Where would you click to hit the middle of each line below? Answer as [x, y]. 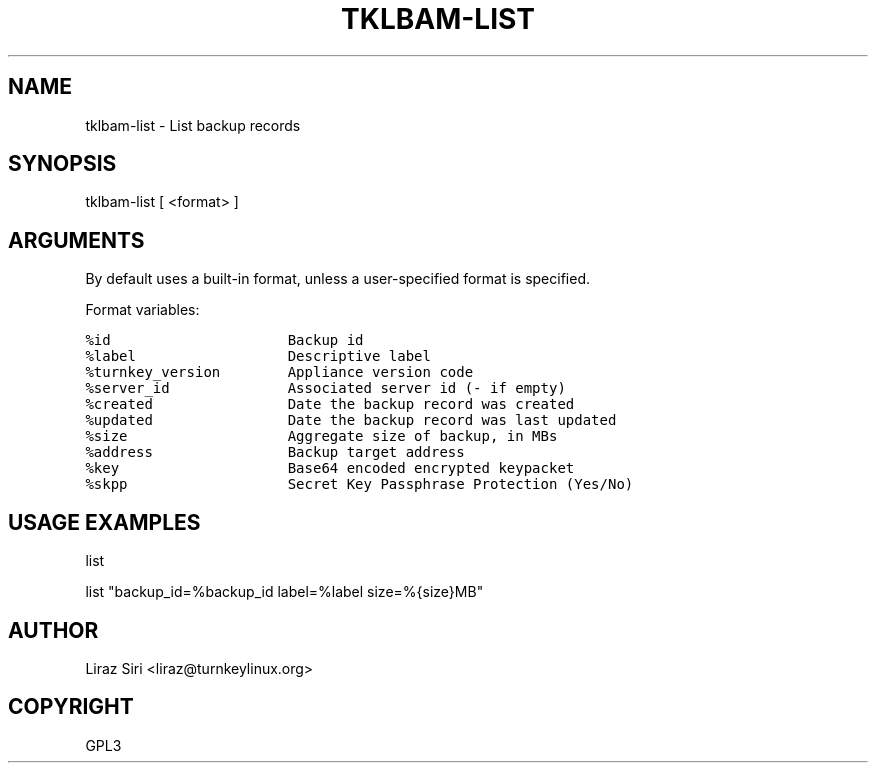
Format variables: [142, 310]
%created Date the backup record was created [330, 404]
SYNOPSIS [62, 164]
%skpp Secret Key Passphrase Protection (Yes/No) [359, 484]
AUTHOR [53, 630]
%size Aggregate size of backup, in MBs [321, 436]
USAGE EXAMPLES [104, 522]
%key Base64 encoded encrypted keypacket [330, 468]
